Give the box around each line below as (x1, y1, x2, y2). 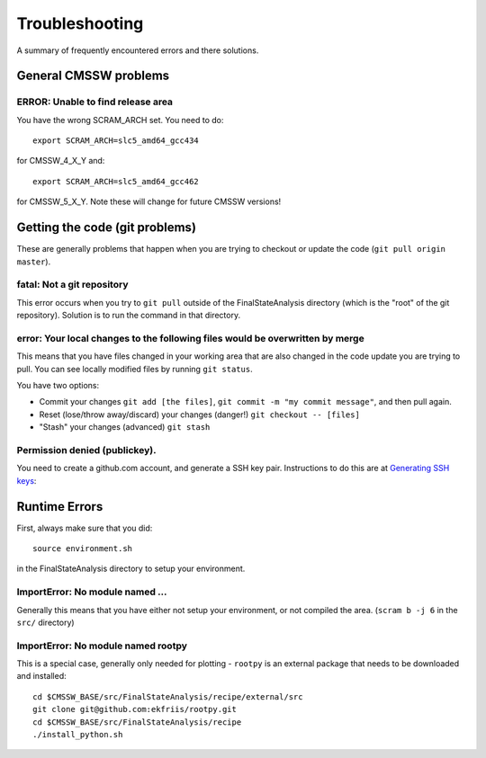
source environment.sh (32, 544, 133, 554)
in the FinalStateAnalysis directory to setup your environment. (16, 563, 246, 575)
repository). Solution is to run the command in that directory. (16, 310, 241, 321)
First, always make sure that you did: (16, 522, 153, 533)
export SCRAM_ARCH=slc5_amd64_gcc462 (32, 176, 200, 186)
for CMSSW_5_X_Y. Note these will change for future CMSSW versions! (16, 196, 282, 207)
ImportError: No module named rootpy (16, 639, 188, 652)
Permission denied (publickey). (16, 443, 157, 456)
